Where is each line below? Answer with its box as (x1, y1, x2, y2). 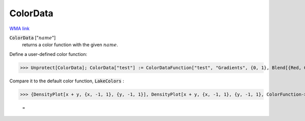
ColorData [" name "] (9, 35, 56, 41)
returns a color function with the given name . (22, 42, 118, 48)
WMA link (9, 25, 30, 32)
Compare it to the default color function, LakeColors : (9, 78, 125, 84)
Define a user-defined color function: (9, 51, 87, 57)
